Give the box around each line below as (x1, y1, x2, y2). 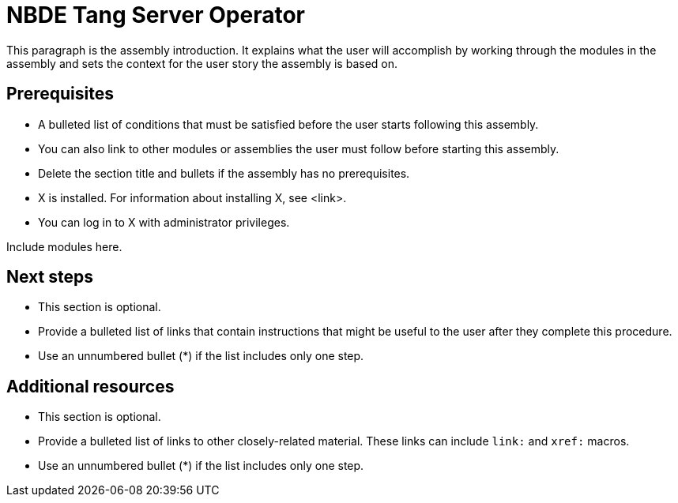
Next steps (6, 267, 93, 287)
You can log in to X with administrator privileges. (38, 215, 290, 229)
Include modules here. (6, 239, 122, 253)
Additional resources (6, 376, 175, 396)
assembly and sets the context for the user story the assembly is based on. (6, 56, 398, 70)
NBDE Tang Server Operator (6, 2, 305, 28)
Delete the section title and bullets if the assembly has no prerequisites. (38, 166, 410, 180)
